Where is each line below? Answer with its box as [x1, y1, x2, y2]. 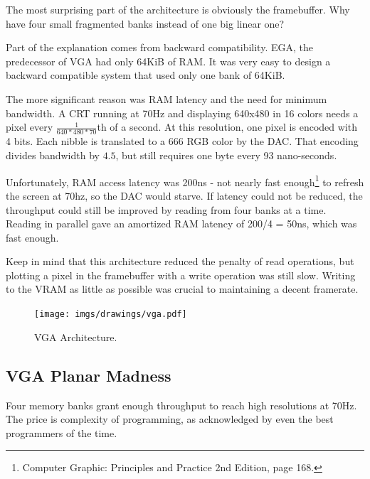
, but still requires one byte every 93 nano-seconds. [115, 148, 337, 163]
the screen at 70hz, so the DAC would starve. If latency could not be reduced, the [6, 188, 363, 203]
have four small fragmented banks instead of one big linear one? [6, 16, 285, 31]
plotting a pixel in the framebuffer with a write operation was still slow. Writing [6, 267, 356, 282]
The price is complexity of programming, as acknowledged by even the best [6, 411, 334, 426]
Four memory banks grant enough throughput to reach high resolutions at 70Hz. [6, 397, 357, 412]
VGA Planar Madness [6, 364, 171, 386]
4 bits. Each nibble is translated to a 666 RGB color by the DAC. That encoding [6, 134, 359, 149]
